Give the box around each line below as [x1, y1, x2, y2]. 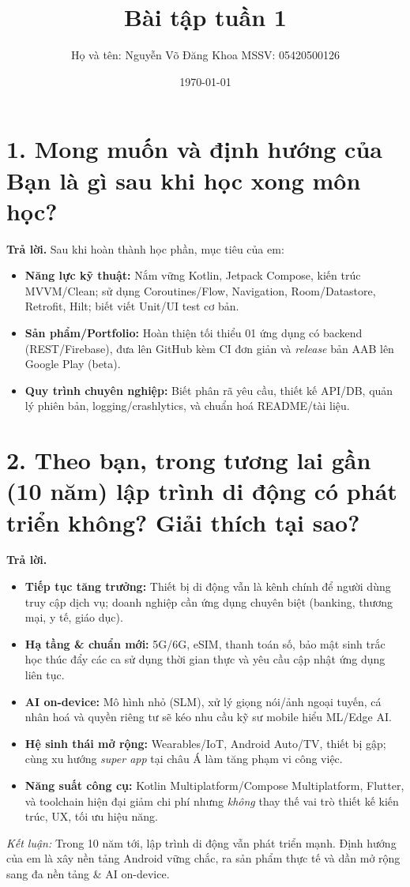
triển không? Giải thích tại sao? [6, 506, 360, 538]
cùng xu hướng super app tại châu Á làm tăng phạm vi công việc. [24, 750, 343, 767]
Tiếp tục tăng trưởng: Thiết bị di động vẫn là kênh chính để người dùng [24, 578, 391, 595]
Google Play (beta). [24, 355, 121, 372]
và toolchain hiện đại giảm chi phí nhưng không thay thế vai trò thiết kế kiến [24, 792, 399, 809]
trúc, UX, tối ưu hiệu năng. [24, 808, 158, 825]
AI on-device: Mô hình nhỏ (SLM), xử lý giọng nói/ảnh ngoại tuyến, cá [24, 693, 382, 709]
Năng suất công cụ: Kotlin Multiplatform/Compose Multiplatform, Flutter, [24, 777, 404, 793]
